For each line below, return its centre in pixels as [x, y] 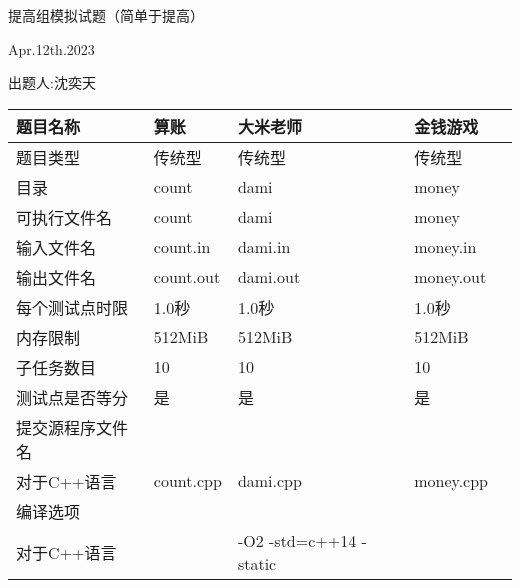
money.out [450, 277]
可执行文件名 [64, 217]
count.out [187, 277]
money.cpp [451, 481]
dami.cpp [269, 481]
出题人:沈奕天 [52, 82]
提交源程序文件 [72, 427]
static [257, 563]
